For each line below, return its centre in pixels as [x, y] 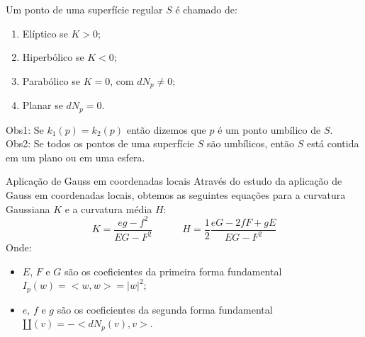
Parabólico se [51, 80]
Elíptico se [45, 33]
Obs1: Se [25, 129]
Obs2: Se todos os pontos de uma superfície [100, 143]
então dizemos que [166, 129]
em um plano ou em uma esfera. [75, 157]
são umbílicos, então [250, 143]
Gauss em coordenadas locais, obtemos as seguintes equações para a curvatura [176, 195]
